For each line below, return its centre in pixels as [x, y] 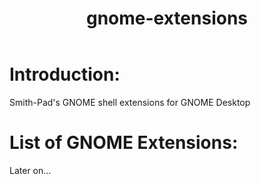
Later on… [30, 170]
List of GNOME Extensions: [124, 143]
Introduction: [65, 74]
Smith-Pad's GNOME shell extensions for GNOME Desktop [130, 102]
